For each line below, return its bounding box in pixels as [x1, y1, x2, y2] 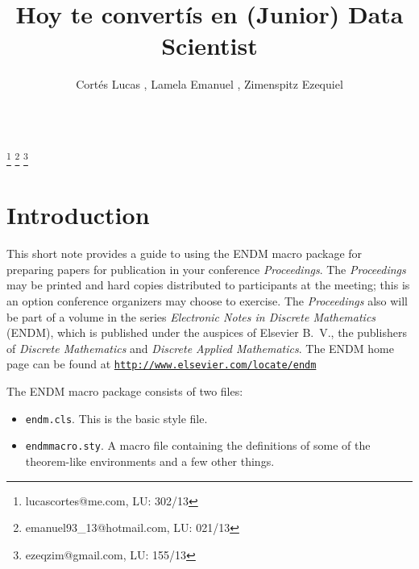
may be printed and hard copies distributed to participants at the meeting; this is [6, 276, 410, 293]
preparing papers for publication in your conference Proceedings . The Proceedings [6, 260, 406, 277]
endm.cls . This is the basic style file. [25, 409, 208, 426]
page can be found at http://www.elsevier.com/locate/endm [6, 355, 317, 372]
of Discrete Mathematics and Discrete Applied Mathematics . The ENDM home [6, 339, 394, 356]
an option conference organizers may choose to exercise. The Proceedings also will [6, 293, 408, 309]
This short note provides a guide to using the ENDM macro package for [6, 245, 363, 262]
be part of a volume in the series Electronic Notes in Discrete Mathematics [6, 308, 376, 325]
